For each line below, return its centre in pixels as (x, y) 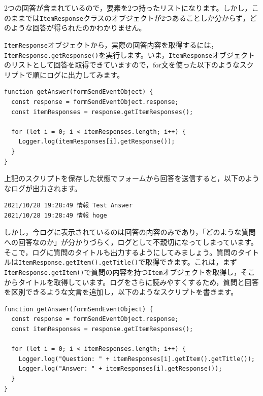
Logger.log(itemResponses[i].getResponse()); (97, 142)
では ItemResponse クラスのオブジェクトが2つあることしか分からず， (137, 17)
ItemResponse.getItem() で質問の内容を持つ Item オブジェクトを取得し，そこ (130, 272)
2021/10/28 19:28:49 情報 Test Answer (68, 206)
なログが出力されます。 (43, 188)
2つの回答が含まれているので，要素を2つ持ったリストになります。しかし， (128, 8)
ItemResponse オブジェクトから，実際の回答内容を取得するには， (111, 44)
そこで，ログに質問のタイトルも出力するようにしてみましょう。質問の (121, 252)
